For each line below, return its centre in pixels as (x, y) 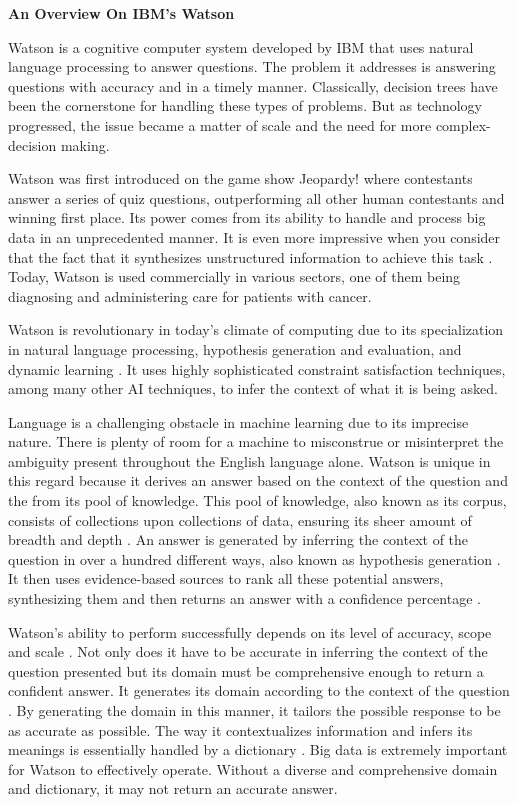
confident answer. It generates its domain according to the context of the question (259, 690)
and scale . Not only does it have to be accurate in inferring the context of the (248, 651)
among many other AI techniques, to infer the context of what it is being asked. (253, 388)
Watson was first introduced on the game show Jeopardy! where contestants (240, 178)
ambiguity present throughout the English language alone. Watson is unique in (249, 460)
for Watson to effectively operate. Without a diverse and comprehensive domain (253, 768)
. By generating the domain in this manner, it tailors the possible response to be (254, 710)
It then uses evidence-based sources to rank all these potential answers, (226, 578)
